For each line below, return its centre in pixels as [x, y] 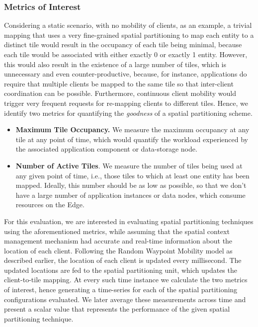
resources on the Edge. [50, 204]
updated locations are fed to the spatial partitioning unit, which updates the [121, 270]
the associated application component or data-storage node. [106, 149]
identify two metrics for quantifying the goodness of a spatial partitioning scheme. [128, 113]
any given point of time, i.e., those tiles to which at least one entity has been [132, 175]
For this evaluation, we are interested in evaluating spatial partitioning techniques [129, 221]
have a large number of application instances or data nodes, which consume [130, 195]
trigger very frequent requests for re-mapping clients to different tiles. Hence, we [126, 103]
